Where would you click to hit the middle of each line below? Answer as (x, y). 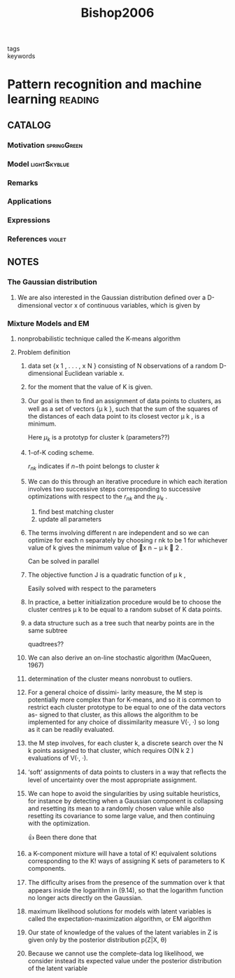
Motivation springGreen (45, 145)
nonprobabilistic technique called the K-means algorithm (99, 339)
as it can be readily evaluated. (71, 729)
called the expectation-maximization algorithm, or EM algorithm (119, 918)
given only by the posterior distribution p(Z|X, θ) (97, 939)
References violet (37, 239)
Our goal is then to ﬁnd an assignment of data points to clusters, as (124, 401)
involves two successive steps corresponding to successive (114, 489)
